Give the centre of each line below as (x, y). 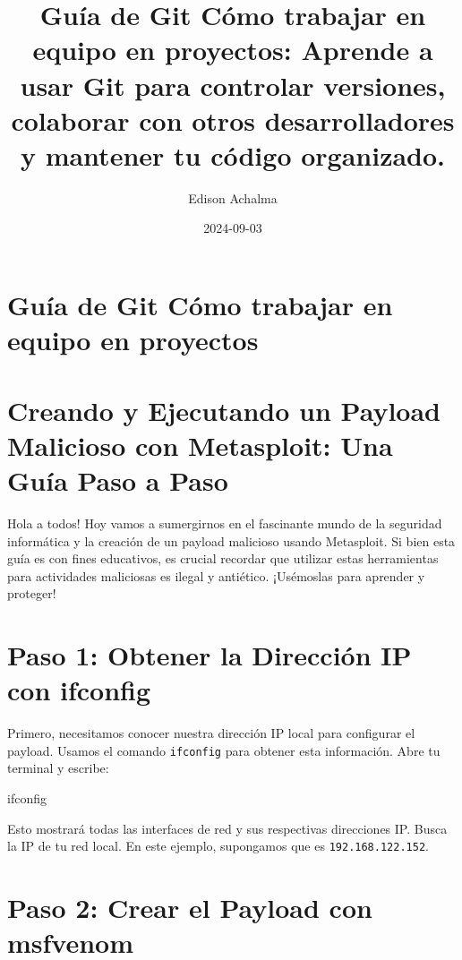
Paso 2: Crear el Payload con (190, 908)
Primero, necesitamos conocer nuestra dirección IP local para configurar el (211, 733)
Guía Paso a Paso (118, 480)
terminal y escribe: (58, 768)
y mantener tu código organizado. (233, 154)
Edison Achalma (233, 197)
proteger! (32, 593)
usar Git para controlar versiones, (233, 85)
